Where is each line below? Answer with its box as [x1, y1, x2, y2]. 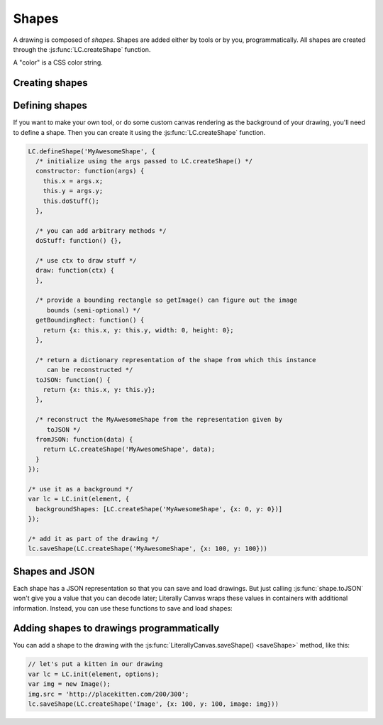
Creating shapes [13, 77, 88, 89]
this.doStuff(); [43, 197, 99, 205]
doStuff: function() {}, [35, 236, 122, 245]
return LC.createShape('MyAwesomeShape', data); [43, 445, 216, 454]
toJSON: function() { [35, 376, 111, 383]
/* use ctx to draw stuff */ [35, 256, 138, 264]
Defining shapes [13, 99, 88, 111]
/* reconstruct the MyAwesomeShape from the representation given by [35, 415, 283, 424]
